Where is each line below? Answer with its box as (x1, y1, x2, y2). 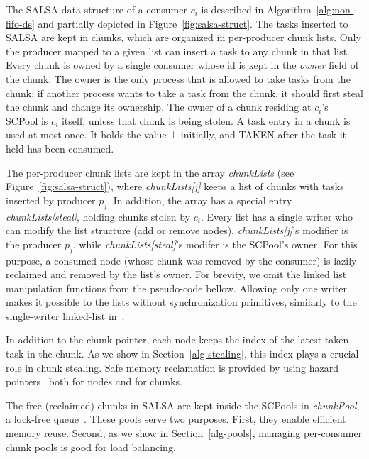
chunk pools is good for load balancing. (6, 439, 176, 454)
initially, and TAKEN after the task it (180, 127, 347, 142)
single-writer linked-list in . (6, 308, 125, 323)
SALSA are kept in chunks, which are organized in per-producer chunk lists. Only (6, 30, 361, 45)
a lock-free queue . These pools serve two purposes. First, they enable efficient (6, 411, 346, 426)
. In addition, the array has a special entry (107, 192, 292, 207)
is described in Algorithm (201, 2, 312, 16)
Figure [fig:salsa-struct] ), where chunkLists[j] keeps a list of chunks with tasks (6, 179, 344, 194)
